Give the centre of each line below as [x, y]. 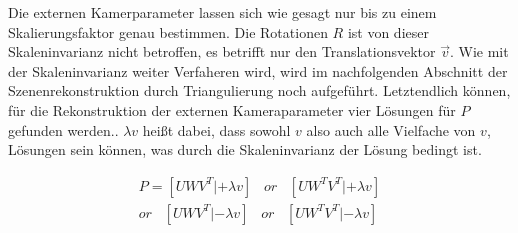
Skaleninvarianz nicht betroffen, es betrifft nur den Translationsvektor [222, 51]
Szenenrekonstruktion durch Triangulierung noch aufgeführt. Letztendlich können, [259, 90]
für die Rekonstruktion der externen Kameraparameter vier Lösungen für [232, 109]
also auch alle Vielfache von [391, 129]
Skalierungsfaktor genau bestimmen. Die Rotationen [168, 31]
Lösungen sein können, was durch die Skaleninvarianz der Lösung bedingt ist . [245, 149]
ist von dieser [388, 31]
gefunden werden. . [63, 129]
